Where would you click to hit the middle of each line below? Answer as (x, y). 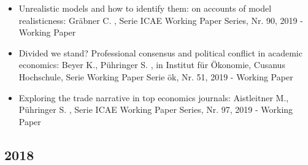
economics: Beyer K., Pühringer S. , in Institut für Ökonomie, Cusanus (152, 65)
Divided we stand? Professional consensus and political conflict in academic (160, 52)
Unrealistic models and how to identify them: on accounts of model (145, 8)
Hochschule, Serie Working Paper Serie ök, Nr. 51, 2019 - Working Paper (156, 76)
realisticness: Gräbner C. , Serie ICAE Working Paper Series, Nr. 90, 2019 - (161, 20)
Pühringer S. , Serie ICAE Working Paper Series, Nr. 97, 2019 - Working (156, 109)
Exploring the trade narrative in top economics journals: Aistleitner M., (154, 97)
